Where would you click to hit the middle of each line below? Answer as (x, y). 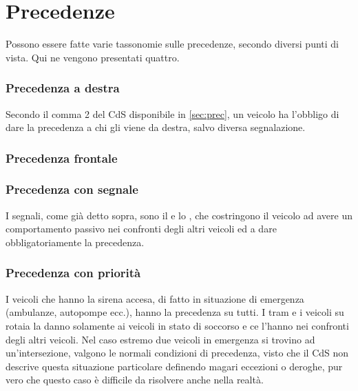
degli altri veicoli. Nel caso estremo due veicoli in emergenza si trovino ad (160, 339)
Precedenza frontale (62, 158)
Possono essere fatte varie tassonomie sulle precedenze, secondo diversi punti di (172, 44)
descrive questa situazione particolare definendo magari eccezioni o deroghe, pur (174, 366)
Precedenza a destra (63, 88)
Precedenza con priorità (73, 273)
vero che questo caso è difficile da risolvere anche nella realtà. (135, 380)
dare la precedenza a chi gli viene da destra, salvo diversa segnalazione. (156, 127)
